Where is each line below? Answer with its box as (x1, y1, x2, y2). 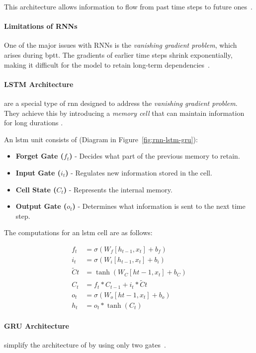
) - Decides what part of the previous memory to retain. (69, 151, 240, 161)
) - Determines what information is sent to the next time (72, 201, 246, 211)
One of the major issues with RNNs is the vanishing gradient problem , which (4, 40, 237, 50)
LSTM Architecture (4, 79, 74, 89)
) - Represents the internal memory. (63, 184, 172, 194)
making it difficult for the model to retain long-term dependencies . (4, 59, 210, 70)
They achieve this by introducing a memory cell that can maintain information (4, 107, 245, 118)
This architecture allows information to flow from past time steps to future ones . (4, 1, 253, 11)
